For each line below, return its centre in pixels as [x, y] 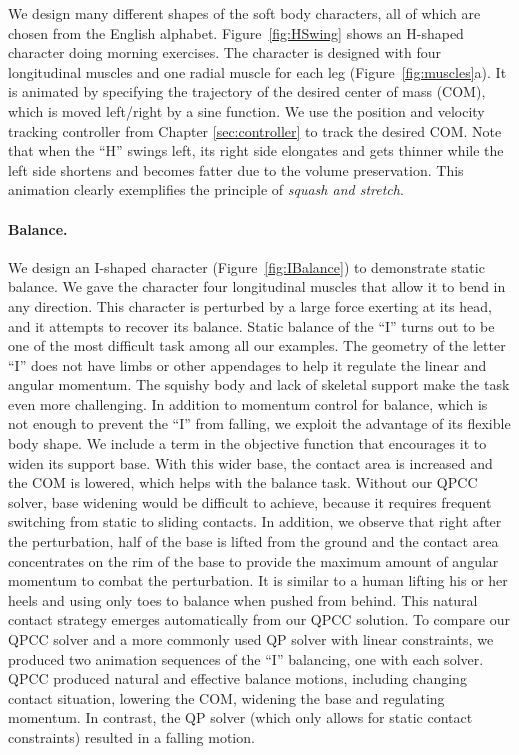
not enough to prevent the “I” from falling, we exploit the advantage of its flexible [259, 423]
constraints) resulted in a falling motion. [131, 736]
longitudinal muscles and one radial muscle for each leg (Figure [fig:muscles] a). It [257, 71]
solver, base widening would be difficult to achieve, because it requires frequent [250, 501]
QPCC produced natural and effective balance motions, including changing [237, 678]
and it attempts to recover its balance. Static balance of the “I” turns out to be [251, 325]
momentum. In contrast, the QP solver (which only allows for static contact [240, 717]
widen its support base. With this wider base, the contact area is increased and [250, 462]
